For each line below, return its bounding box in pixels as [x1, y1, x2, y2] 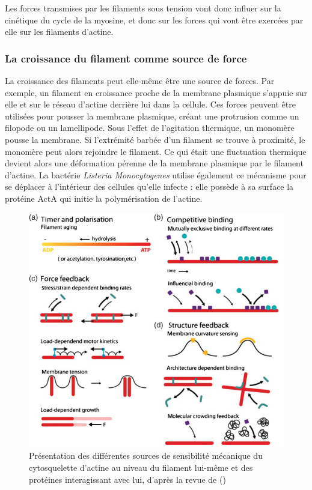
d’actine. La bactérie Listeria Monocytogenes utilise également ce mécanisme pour [5, 168, 307, 181]
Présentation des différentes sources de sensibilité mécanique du [29, 449, 263, 462]
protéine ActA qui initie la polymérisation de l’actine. [5, 192, 203, 204]
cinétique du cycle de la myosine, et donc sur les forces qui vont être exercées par [5, 13, 304, 26]
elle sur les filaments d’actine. [5, 25, 114, 38]
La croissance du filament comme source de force [5, 50, 247, 65]
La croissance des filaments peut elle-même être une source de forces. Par [5, 74, 275, 86]
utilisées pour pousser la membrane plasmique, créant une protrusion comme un [5, 109, 299, 122]
